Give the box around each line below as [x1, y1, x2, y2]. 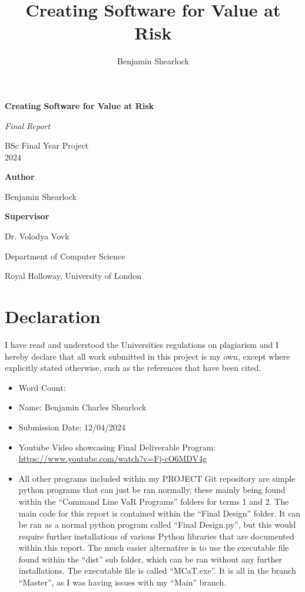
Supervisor [5, 210, 49, 222]
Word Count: [18, 381, 66, 393]
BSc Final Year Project [5, 139, 89, 152]
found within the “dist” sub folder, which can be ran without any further [18, 552, 283, 565]
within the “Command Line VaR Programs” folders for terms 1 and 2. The [18, 495, 289, 507]
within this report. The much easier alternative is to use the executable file [18, 541, 289, 554]
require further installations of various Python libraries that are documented [18, 529, 294, 542]
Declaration [5, 304, 101, 328]
